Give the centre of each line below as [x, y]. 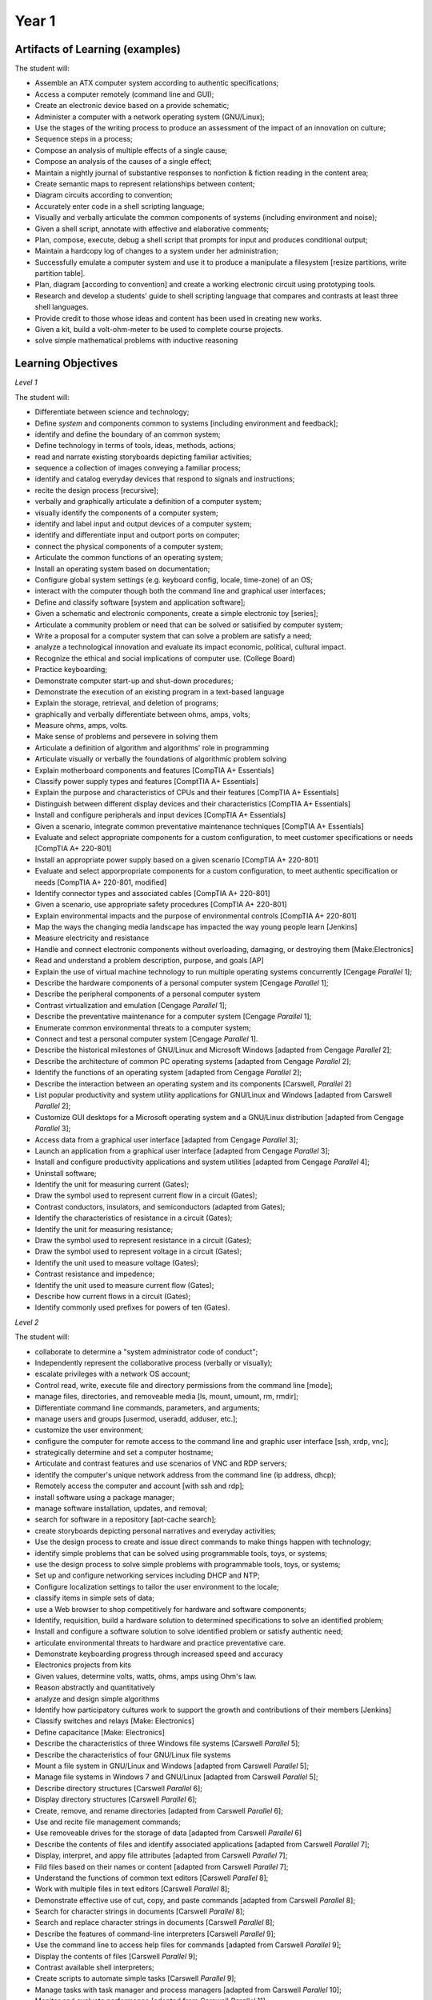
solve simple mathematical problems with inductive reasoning [136, 341]
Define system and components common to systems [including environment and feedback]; [186, 423]
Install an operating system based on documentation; [122, 569]
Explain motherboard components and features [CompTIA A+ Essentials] [154, 770]
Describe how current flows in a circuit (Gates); [113, 1296]
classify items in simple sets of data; [95, 1598]
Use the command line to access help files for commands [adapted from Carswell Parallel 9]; [188, 1945]
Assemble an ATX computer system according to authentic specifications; [157, 83]
